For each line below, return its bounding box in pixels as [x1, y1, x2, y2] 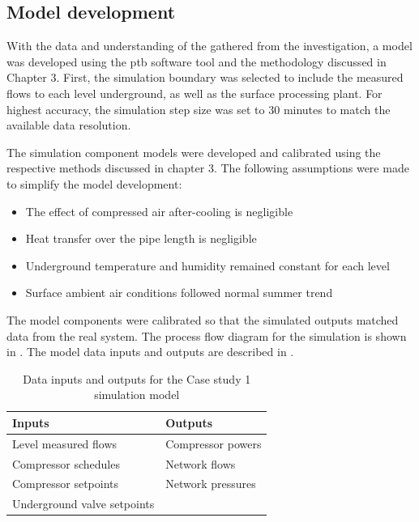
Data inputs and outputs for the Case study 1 [23, 370, 251, 387]
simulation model [94, 386, 180, 403]
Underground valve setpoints [12, 495, 155, 512]
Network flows [165, 455, 236, 472]
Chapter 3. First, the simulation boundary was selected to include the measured [6, 69, 404, 86]
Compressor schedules [12, 455, 120, 472]
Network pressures [165, 475, 256, 492]
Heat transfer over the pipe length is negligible [25, 230, 257, 247]
